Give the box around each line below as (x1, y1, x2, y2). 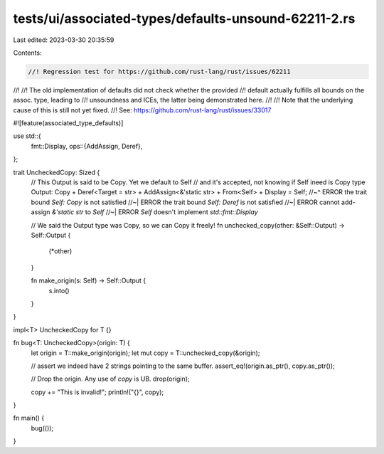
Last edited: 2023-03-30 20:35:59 (13, 36, 114, 44)
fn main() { (13, 413, 45, 423)
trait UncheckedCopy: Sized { (13, 168, 100, 176)
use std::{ (13, 132, 42, 140)
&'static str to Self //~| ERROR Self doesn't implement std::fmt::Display (51, 208, 259, 216)
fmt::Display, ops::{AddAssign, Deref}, (31, 142, 143, 150)
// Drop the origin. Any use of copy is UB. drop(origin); (31, 374, 190, 384)
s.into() (48, 286, 70, 295)
